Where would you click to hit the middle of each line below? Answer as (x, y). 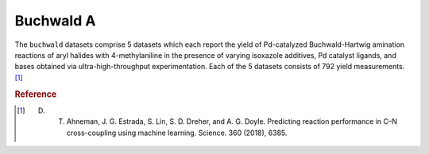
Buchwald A (55, 21)
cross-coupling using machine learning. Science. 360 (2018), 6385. (177, 133)
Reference (36, 94)
